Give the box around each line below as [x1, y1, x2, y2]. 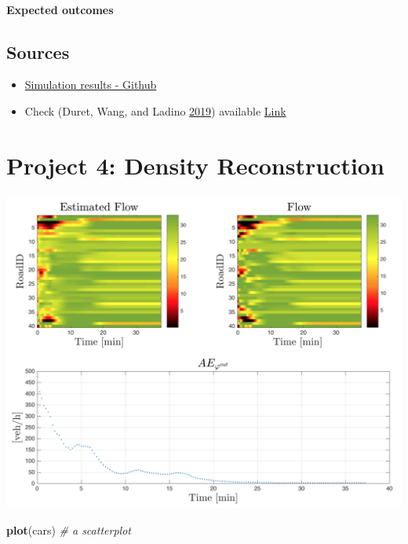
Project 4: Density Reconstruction [6, 149, 384, 181]
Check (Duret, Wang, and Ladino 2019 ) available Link [24, 102, 286, 119]
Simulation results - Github [24, 76, 157, 93]
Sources [6, 39, 70, 64]
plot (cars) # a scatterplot [6, 521, 131, 538]
